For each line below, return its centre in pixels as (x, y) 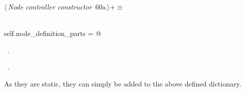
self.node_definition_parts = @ (53, 33)
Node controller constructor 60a (57, 6)
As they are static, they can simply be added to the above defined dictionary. (123, 83)
